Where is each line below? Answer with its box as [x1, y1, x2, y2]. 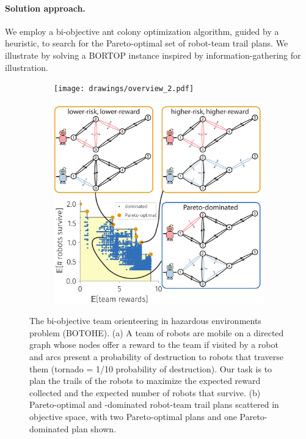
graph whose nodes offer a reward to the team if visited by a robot [29, 338, 279, 351]
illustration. [5, 61, 48, 73]
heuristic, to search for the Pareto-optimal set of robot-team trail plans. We [5, 37, 288, 50]
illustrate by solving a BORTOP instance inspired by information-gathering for [5, 48, 301, 61]
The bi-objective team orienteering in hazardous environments [29, 314, 261, 327]
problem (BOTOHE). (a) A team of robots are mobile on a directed [29, 326, 284, 339]
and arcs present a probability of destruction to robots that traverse [29, 350, 284, 363]
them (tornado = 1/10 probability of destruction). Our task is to [29, 362, 272, 375]
